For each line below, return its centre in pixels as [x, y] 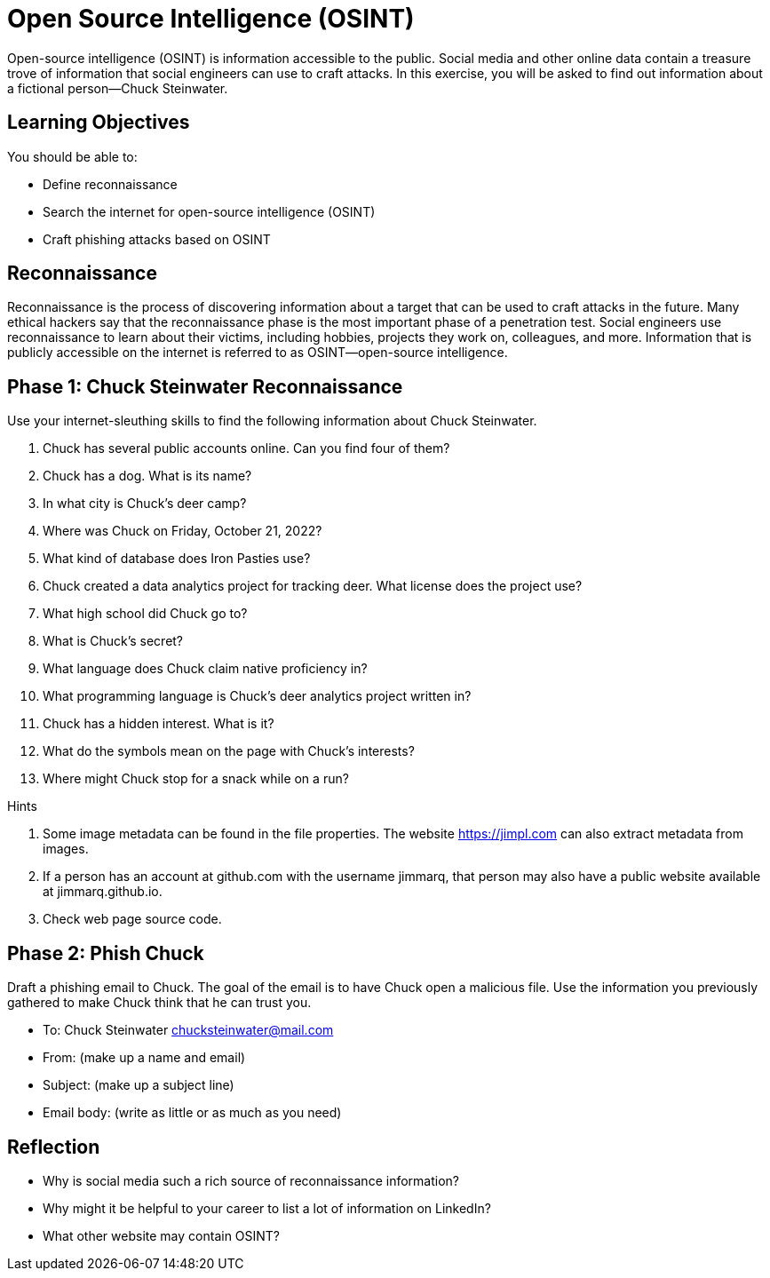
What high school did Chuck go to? [145, 614]
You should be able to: [72, 156]
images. [66, 849]
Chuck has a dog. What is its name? [147, 476]
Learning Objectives [99, 123]
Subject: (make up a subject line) [139, 1085]
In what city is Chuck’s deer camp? [145, 504]
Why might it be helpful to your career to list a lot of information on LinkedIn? [267, 1208]
